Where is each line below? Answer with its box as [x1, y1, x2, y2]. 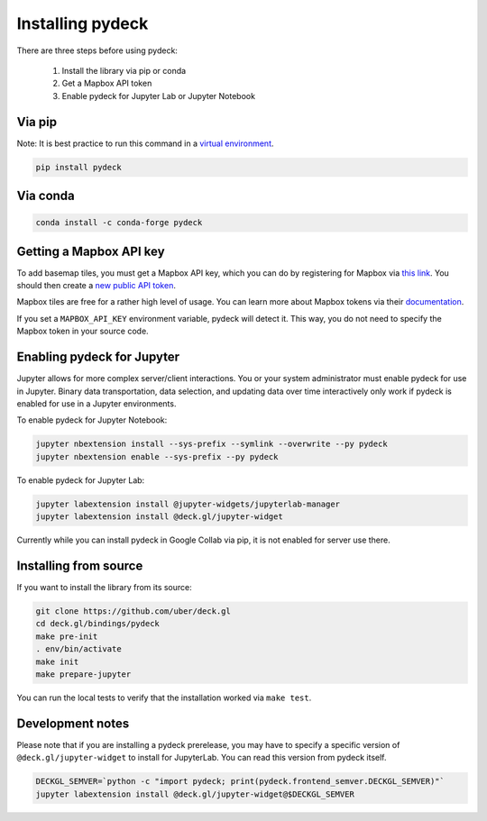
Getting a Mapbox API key [16, 243, 166, 259]
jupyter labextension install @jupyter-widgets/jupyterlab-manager [35, 498, 341, 509]
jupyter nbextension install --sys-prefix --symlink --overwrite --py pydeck [35, 439, 388, 450]
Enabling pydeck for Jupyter [16, 350, 180, 365]
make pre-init [35, 631, 98, 642]
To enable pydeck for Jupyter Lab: [16, 474, 145, 486]
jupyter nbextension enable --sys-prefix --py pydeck [35, 452, 279, 461]
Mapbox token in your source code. [16, 325, 149, 337]
